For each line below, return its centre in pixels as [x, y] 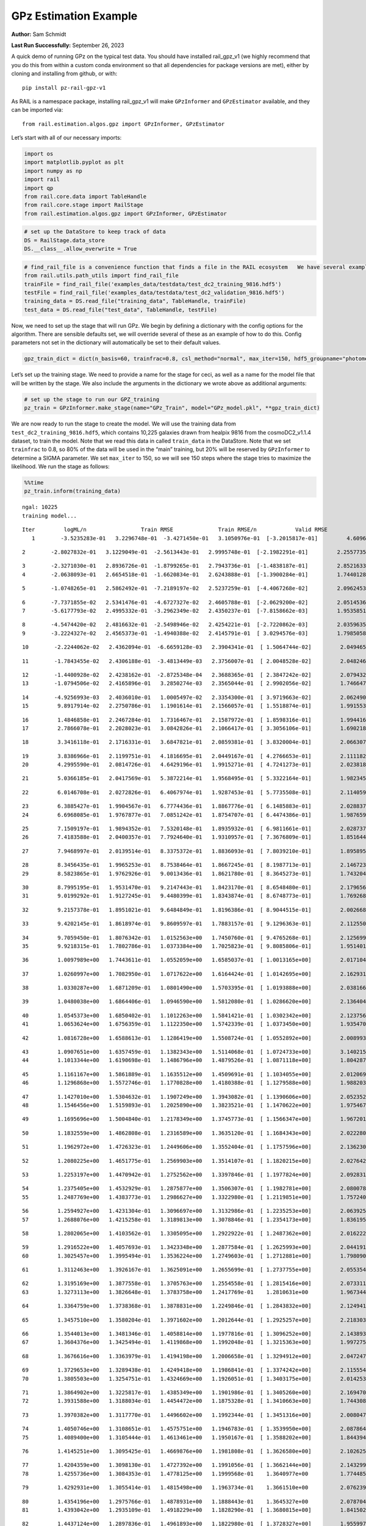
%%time [34, 483]
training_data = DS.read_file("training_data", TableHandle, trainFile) [135, 301]
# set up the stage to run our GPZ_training [92, 399]
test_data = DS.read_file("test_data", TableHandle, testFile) [121, 309]
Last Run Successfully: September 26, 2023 [68, 45]
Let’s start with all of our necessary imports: [66, 138]
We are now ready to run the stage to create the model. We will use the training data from [124, 424]
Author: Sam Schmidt [39, 34]
